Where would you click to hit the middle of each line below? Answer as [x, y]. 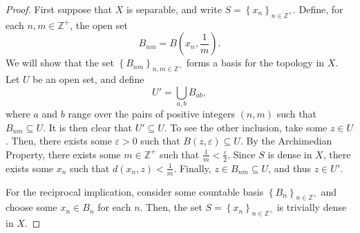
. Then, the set [171, 207]
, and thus [290, 168]
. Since [241, 154]
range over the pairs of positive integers [151, 114]
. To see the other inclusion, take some [246, 127]
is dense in [290, 154]
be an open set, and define [88, 79]
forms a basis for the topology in [255, 63]
